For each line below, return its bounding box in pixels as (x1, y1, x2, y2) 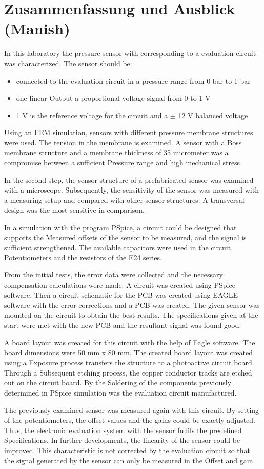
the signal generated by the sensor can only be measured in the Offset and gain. (4, 455, 255, 465)
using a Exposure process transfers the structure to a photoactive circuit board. (4, 357, 254, 368)
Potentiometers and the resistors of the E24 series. (4, 252, 162, 262)
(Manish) (4, 18, 70, 39)
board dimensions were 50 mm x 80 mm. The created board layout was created (4, 347, 253, 358)
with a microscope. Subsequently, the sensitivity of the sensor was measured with (4, 184, 259, 195)
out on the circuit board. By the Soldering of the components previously (4, 377, 232, 388)
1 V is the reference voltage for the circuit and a (16, 109, 168, 120)
